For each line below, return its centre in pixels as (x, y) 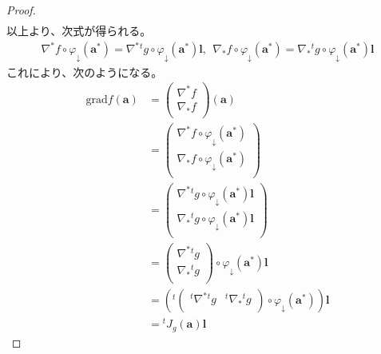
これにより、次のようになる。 (85, 72)
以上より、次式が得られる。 (79, 31)
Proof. (21, 10)
